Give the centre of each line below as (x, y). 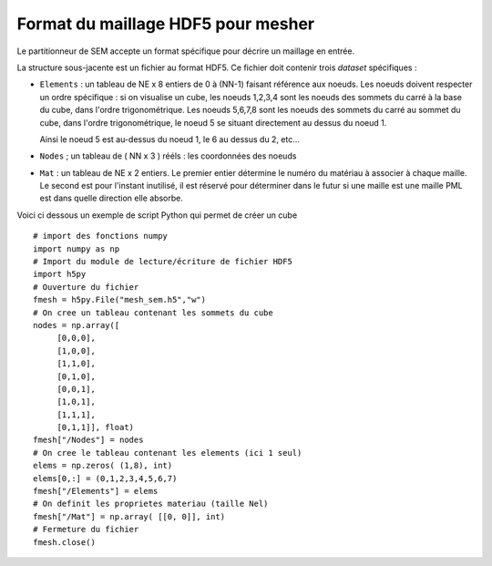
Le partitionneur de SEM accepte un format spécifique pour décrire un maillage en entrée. (186, 51)
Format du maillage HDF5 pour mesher (165, 24)
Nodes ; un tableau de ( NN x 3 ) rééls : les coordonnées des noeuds (168, 156)
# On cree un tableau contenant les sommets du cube (153, 313)
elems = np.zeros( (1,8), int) (103, 466)
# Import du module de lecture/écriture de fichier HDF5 (163, 262)
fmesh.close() (64, 542)
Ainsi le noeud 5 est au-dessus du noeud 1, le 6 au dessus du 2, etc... (170, 139)
